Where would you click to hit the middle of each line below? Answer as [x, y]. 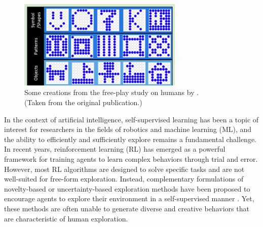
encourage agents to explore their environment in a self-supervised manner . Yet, [129, 198]
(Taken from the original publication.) [83, 102]
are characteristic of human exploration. [66, 218]
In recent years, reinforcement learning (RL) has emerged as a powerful [115, 149]
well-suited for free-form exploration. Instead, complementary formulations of [124, 179]
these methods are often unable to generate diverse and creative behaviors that [127, 209]
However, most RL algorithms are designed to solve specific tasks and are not [124, 169]
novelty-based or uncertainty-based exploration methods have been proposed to [127, 188]
